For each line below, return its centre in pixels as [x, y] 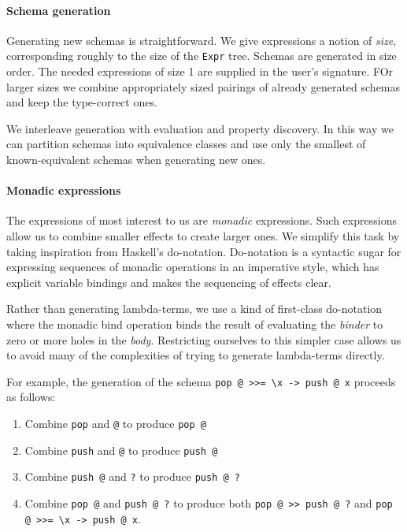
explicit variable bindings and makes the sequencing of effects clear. [169, 282]
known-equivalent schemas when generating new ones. [136, 160]
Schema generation [59, 10]
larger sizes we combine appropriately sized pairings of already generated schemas [203, 86]
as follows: [31, 397]
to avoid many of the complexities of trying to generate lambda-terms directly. [196, 355]
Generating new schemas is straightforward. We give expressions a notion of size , [202, 40]
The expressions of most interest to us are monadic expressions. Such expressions [202, 220]
